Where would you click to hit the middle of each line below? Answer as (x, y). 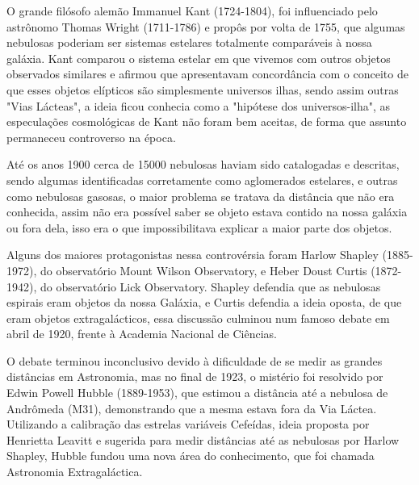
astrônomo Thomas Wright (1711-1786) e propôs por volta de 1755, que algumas (206, 26)
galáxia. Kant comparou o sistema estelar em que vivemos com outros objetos (199, 58)
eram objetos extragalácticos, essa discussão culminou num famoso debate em (198, 318)
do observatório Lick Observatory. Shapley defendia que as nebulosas (210, 286)
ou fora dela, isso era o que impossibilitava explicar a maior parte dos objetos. (199, 227)
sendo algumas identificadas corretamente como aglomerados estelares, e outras (202, 180)
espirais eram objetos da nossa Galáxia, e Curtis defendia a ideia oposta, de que (204, 302)
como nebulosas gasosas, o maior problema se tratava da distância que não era (201, 196)
